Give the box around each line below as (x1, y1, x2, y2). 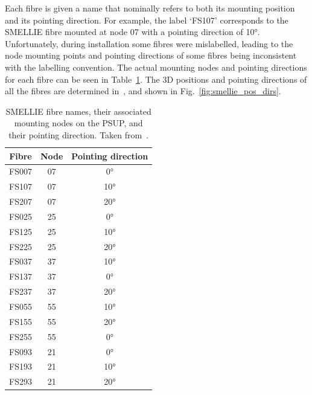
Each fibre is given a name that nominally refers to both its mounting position (5, 2, 295, 14)
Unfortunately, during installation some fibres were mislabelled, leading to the (5, 37, 293, 50)
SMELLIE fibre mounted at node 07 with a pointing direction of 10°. (5, 25, 260, 38)
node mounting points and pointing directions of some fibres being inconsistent (5, 49, 297, 62)
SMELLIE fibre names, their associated (5, 104, 151, 117)
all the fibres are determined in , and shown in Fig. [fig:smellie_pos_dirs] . (5, 85, 281, 97)
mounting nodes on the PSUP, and (14, 117, 143, 129)
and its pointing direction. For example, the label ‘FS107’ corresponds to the (5, 13, 288, 26)
